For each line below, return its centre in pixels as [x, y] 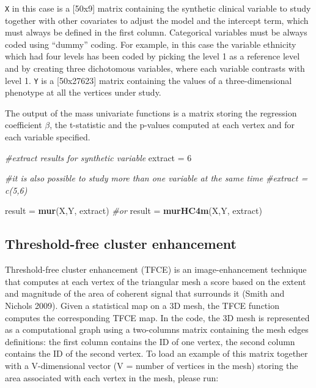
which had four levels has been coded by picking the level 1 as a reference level [152, 56]
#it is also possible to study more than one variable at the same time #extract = [156, 178]
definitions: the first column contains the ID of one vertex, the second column [150, 341]
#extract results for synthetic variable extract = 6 [98, 157]
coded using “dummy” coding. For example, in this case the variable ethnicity [151, 44]
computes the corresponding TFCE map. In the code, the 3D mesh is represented [157, 317]
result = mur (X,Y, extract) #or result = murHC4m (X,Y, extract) [134, 211]
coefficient [24, 125]
